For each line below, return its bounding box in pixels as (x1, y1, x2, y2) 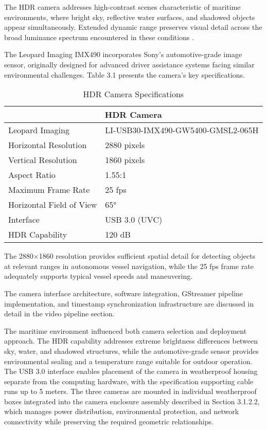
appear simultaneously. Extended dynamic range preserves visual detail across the (4, 22, 262, 32)
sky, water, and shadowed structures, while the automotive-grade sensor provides (4, 345, 259, 356)
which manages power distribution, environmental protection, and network (4, 406, 239, 417)
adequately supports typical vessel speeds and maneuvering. (4, 271, 193, 281)
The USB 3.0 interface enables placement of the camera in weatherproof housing (4, 366, 258, 377)
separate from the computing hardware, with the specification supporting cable (4, 375, 254, 386)
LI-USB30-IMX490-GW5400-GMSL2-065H (105, 124, 259, 136)
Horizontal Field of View (8, 199, 97, 211)
